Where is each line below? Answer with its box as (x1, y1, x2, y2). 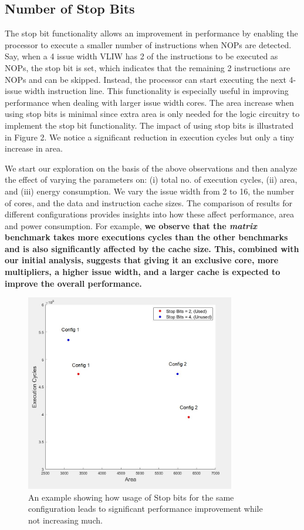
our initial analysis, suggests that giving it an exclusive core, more (5, 254, 279, 266)
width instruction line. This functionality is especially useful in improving (24, 85, 289, 97)
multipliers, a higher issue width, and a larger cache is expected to (5, 266, 281, 278)
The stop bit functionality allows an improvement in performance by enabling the (5, 27, 298, 39)
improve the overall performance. (5, 277, 142, 289)
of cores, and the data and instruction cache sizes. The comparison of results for (5, 196, 292, 209)
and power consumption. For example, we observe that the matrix (5, 219, 257, 232)
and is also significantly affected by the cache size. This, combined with (5, 242, 299, 254)
